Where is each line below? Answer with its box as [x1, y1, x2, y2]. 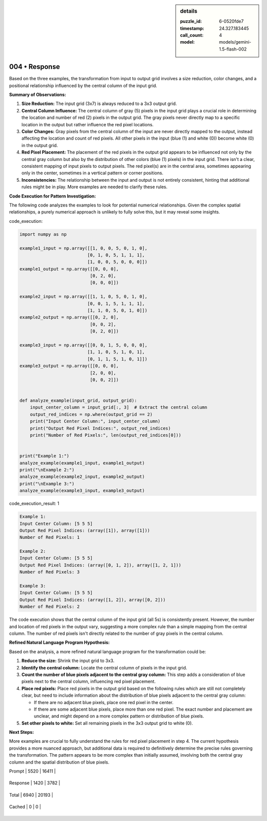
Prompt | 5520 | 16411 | [9, 768, 56, 774]
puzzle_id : [180, 18, 202, 24]
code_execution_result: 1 [9, 501, 59, 507]
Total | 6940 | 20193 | [9, 792, 53, 798]
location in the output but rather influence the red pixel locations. [21, 121, 154, 127]
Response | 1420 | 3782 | [9, 780, 60, 786]
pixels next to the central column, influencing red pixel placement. [21, 678, 156, 684]
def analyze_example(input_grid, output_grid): [19, 398, 137, 404]
